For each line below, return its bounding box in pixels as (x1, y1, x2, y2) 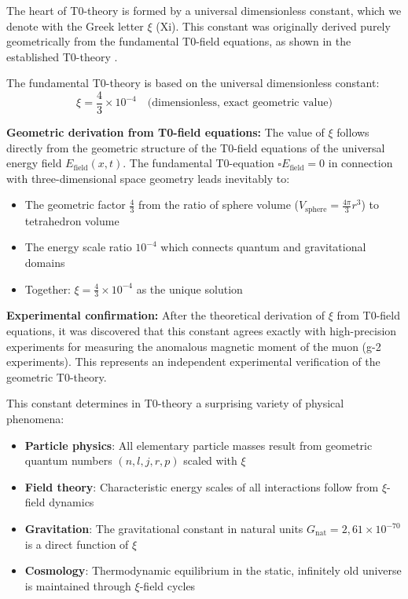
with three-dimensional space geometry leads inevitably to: (6, 170, 290, 186)
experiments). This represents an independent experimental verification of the (6, 353, 380, 370)
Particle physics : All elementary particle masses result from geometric (24, 436, 373, 453)
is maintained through (24, 577, 131, 594)
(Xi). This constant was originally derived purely (156, 17, 391, 34)
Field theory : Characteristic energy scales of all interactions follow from (24, 478, 379, 495)
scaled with (183, 452, 237, 469)
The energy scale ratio (24, 239, 132, 255)
